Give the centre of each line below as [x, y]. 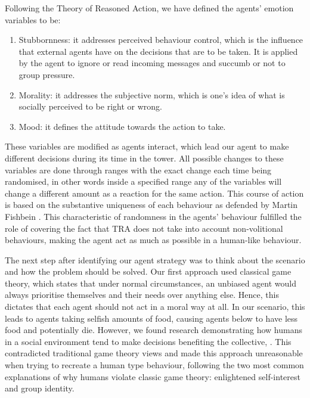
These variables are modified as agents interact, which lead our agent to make [147, 146]
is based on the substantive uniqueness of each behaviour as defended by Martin [151, 205]
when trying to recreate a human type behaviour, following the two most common [154, 365]
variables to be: [33, 19]
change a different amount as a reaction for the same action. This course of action [154, 193]
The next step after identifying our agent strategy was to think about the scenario [155, 259]
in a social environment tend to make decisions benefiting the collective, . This [148, 341]
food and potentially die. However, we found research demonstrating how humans [154, 330]
